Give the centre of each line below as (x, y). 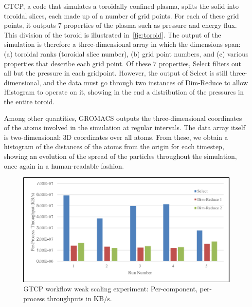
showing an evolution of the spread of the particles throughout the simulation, (120, 156)
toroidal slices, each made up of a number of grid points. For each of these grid (121, 15)
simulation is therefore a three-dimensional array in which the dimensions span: (122, 44)
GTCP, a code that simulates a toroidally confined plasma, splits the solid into (121, 6)
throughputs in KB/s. (79, 298)
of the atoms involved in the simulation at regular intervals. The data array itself (125, 127)
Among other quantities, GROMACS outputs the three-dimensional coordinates (123, 118)
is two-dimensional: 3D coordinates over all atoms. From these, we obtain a (116, 137)
